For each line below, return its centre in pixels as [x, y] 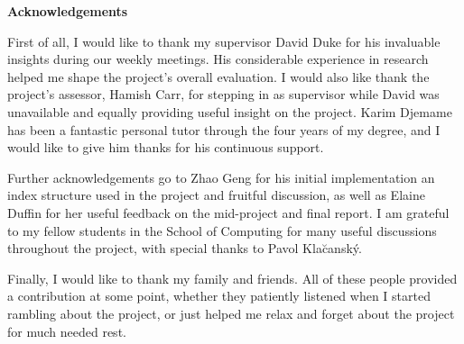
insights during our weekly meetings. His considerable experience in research [218, 59]
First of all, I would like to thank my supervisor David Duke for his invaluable [224, 41]
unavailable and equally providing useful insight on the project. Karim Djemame [230, 111]
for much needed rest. [67, 331]
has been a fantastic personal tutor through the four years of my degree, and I [224, 129]
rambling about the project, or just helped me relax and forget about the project [231, 313]
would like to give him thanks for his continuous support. [166, 147]
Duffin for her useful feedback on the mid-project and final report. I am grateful [228, 212]
